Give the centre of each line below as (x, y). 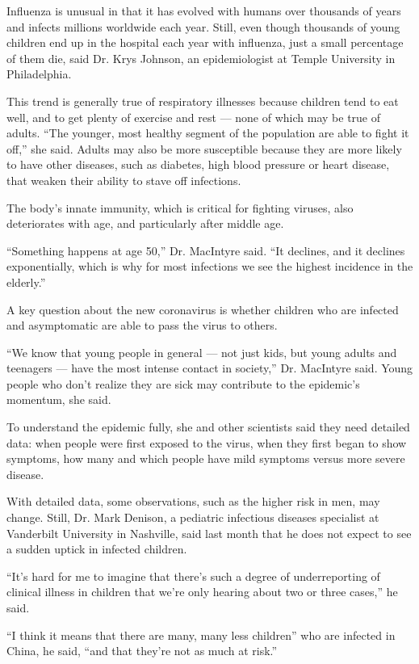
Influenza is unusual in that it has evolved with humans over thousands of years (204, 11)
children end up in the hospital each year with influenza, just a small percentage (205, 42)
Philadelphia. (39, 74)
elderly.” (26, 282)
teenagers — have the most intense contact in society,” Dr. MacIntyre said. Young (210, 368)
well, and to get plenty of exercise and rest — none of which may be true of (194, 117)
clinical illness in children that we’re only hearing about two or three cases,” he (202, 592)
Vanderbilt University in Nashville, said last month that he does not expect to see (209, 533)
